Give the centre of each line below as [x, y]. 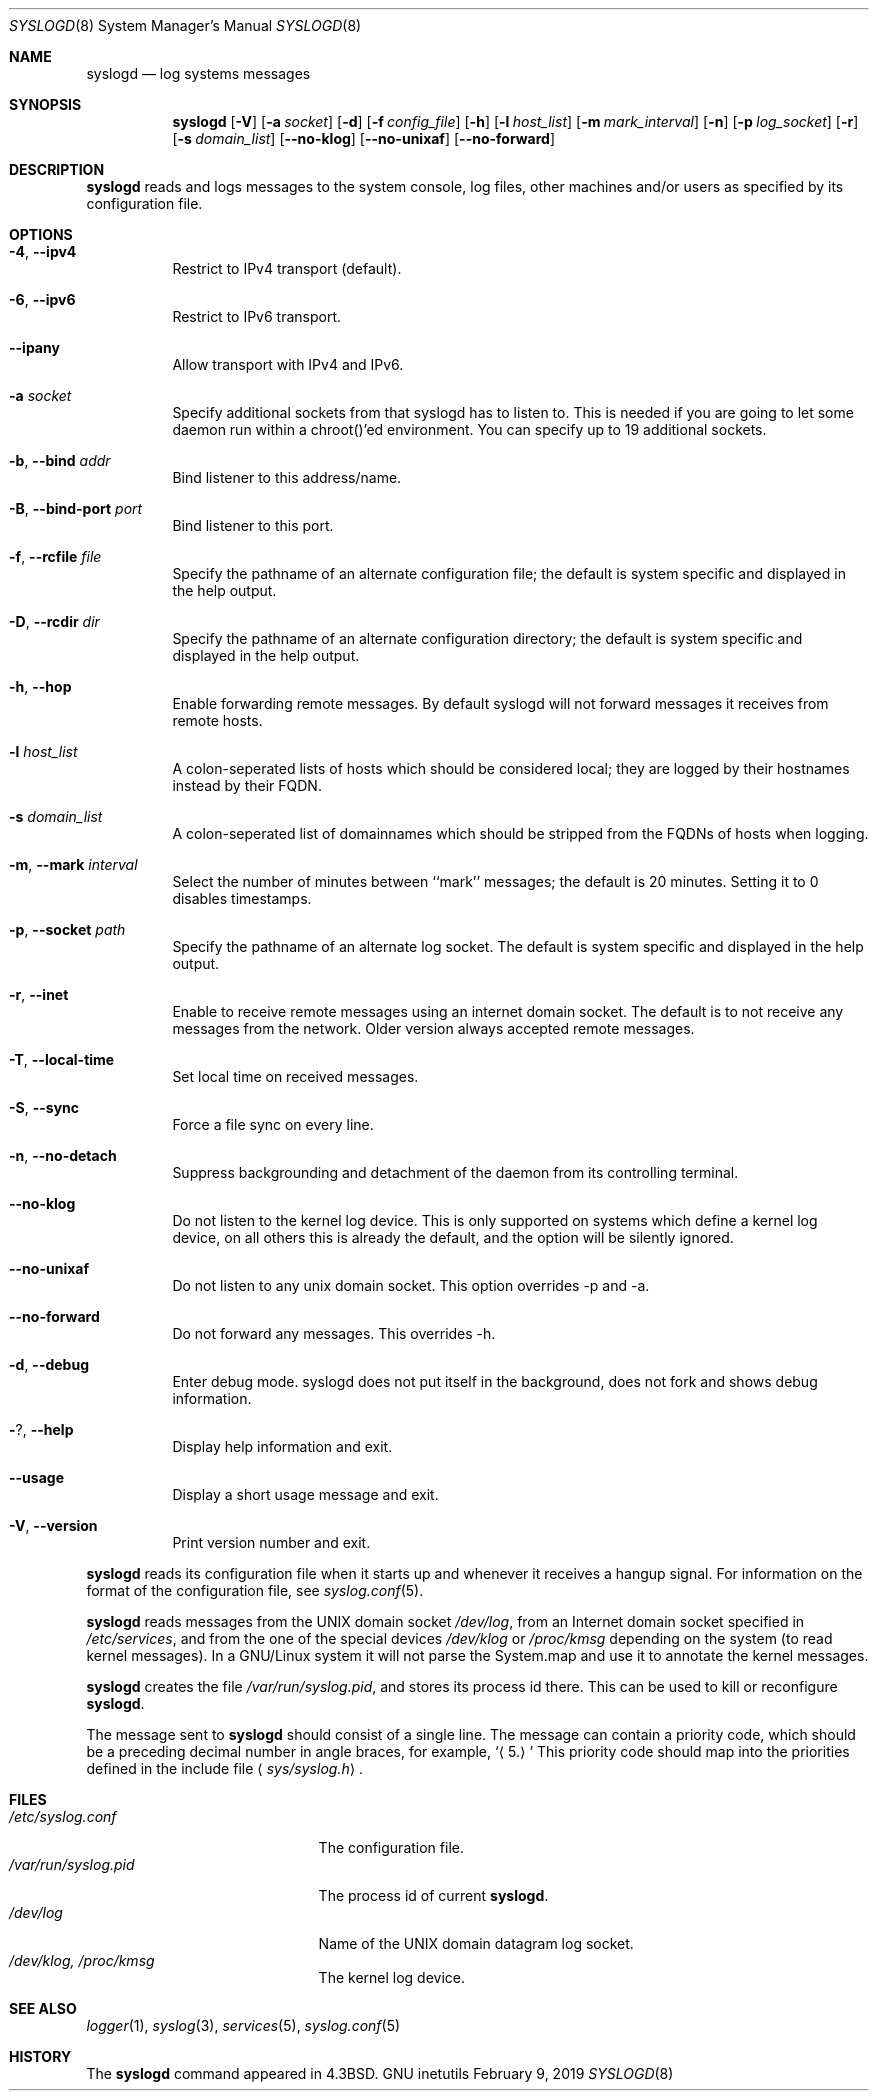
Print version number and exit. [271, 1542]
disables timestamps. [242, 898]
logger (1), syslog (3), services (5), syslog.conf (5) [243, 2025]
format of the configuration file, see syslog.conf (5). [255, 1590]
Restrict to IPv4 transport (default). [287, 268]
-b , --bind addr [60, 460]
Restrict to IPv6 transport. [257, 316]
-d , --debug [49, 1364]
